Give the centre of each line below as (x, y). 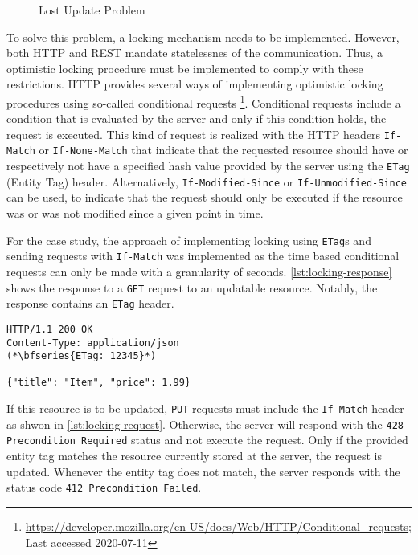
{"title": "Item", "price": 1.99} (99, 383)
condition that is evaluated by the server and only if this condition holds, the (197, 118)
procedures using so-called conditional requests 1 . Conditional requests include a (204, 101)
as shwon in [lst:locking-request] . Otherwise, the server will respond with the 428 (205, 424)
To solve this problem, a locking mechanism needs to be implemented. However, (203, 37)
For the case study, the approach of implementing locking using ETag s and (189, 240)
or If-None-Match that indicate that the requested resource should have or (223, 150)
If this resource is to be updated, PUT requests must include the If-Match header (205, 408)
